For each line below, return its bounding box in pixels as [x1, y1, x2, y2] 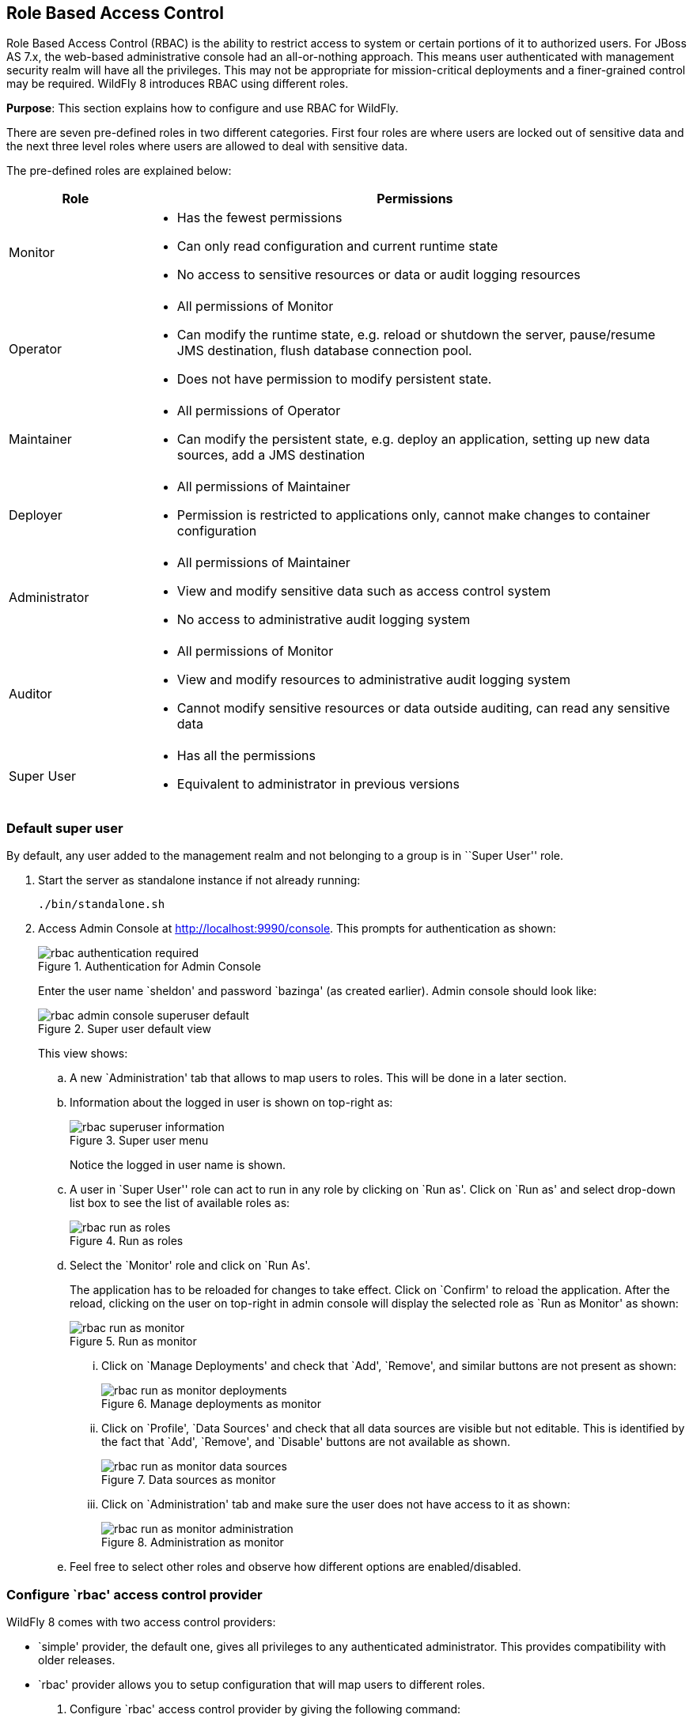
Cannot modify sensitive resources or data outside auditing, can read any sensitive [176, 700, 670, 717]
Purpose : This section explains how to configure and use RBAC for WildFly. [6, 101, 399, 115]
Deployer [9, 507, 62, 524]
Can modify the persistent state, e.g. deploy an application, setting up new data [176, 431, 650, 448]
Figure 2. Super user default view [38, 1022, 211, 1036]
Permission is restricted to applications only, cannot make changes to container [176, 507, 650, 524]
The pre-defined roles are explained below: [6, 164, 232, 178]
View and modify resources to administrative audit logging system [176, 672, 570, 688]
